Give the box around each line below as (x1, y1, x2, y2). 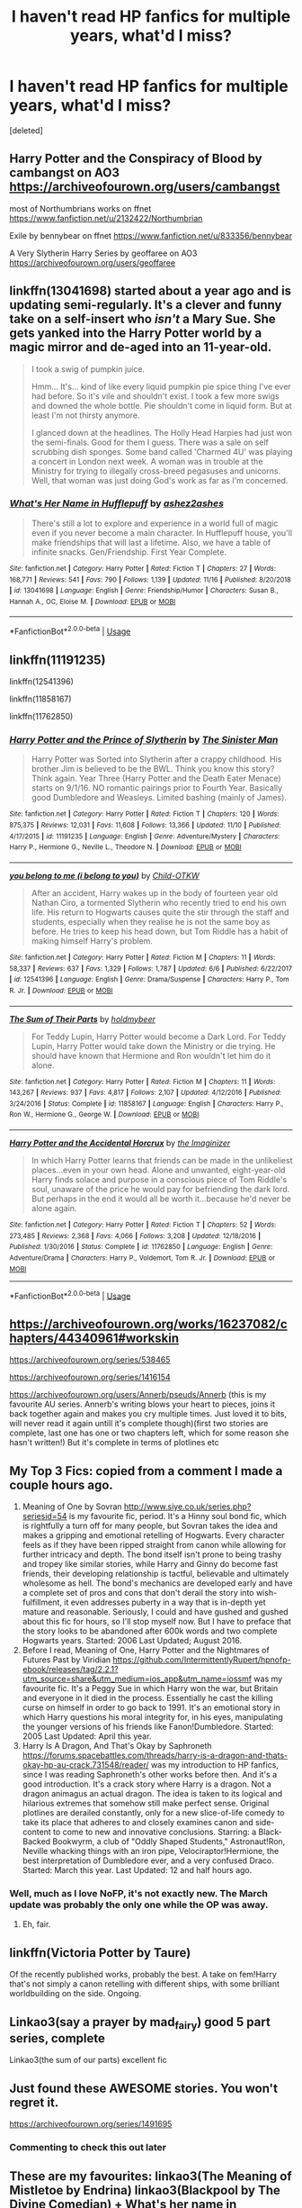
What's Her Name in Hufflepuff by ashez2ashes (9, 497, 225, 510)
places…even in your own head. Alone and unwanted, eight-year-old (31, 1164, 286, 1176)
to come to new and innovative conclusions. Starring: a (52, 1826, 257, 1838)
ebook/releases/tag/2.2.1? (22, 1664, 119, 1675)
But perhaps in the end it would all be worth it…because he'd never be (31, 1193, 292, 1204)
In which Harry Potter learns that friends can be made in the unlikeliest (31, 1155, 294, 1166)
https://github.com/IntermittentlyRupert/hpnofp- (111, 1654, 291, 1665)
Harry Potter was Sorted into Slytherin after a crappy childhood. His (31, 754, 282, 765)
